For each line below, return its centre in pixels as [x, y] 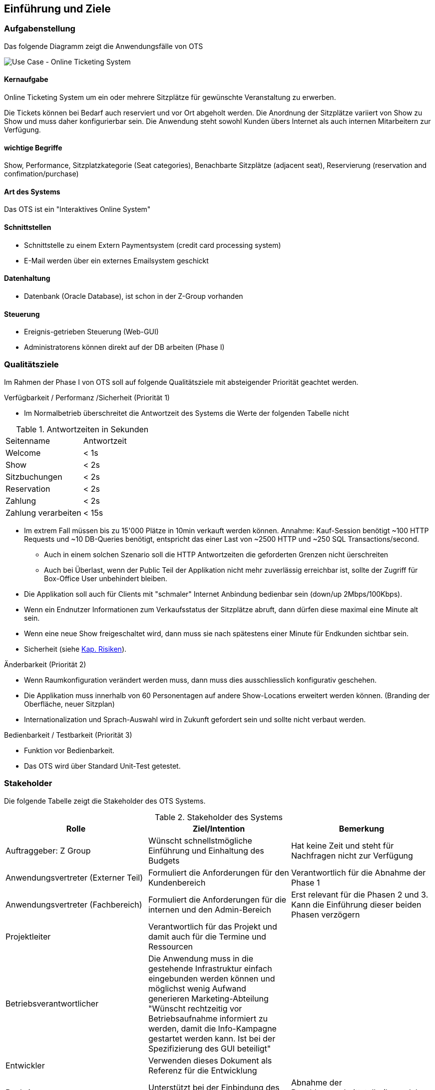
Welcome [23, 453]
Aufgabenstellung [40, 29]
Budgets [164, 860]
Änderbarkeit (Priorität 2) [45, 664]
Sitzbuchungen [34, 477]
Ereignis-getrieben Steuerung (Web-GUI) [91, 332]
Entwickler [25, 1065]
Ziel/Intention [219, 828]
